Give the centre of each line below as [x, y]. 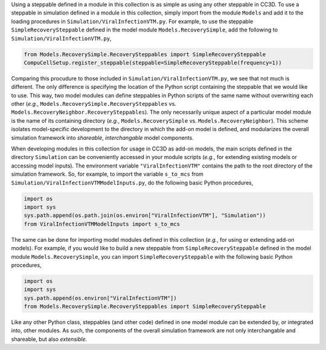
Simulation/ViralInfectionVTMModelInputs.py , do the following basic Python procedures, [132, 183]
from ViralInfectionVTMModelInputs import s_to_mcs [102, 224]
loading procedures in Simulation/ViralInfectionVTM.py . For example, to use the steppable [132, 21]
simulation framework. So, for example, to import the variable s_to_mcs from [107, 174]
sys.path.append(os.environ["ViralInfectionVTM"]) [101, 298]
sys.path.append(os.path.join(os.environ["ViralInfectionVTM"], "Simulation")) [145, 216]
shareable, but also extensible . [49, 339]
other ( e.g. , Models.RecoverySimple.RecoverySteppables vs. [94, 104]
